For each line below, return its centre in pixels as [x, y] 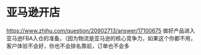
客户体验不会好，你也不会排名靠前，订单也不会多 [68, 46]
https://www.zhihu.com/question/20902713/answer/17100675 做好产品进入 [101, 31]
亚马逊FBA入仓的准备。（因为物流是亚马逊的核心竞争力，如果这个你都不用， [101, 38]
